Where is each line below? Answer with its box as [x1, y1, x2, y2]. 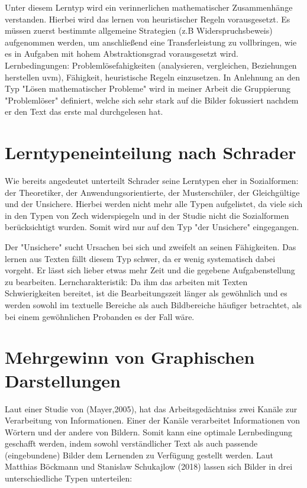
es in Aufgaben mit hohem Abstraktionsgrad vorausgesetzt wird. [5, 47, 238, 60]
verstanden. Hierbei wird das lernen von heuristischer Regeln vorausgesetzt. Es [5, 12, 290, 25]
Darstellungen [5, 368, 121, 392]
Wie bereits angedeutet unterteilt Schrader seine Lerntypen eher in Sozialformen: [5, 174, 299, 187]
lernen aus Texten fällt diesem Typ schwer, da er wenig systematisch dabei [5, 252, 276, 264]
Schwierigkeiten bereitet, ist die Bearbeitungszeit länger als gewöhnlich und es [5, 287, 287, 299]
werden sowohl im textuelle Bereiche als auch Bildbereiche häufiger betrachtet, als [5, 299, 302, 311]
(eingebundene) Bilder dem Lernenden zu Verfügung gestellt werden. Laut [5, 448, 273, 461]
